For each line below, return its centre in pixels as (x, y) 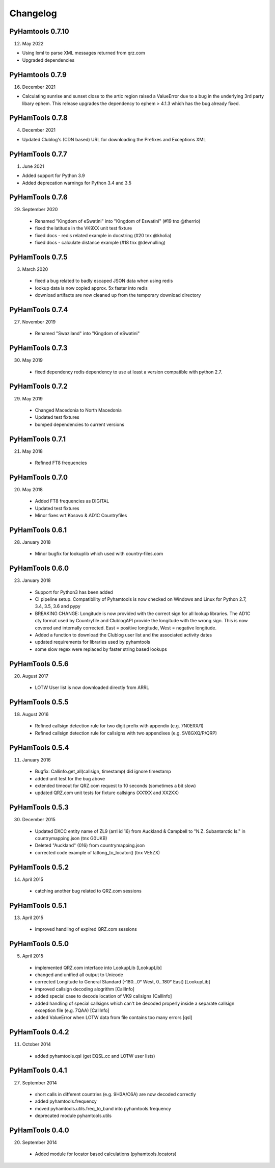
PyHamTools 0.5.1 (38, 905)
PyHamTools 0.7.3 (39, 348)
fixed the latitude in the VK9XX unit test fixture (84, 228)
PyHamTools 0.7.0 (39, 477)
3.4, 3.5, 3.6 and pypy (58, 606)
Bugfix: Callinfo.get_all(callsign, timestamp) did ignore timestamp (103, 771)
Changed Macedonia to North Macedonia (78, 410)
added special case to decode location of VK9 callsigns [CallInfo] (103, 996)
